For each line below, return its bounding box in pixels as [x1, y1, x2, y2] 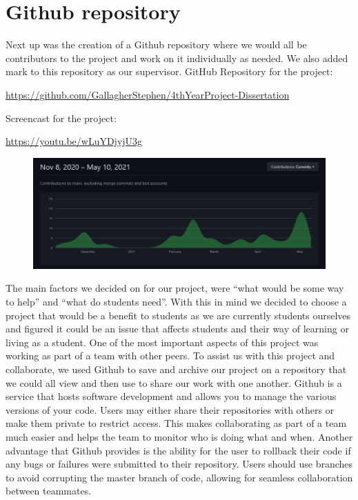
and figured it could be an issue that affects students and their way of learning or [6, 321, 349, 336]
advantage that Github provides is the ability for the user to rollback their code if [6, 443, 351, 457]
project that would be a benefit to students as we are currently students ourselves [6, 308, 351, 322]
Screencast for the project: [6, 110, 117, 125]
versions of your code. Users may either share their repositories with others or [6, 402, 335, 417]
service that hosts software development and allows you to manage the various [6, 389, 337, 403]
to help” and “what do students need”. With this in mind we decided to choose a [6, 294, 347, 308]
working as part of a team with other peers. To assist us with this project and [6, 348, 335, 363]
